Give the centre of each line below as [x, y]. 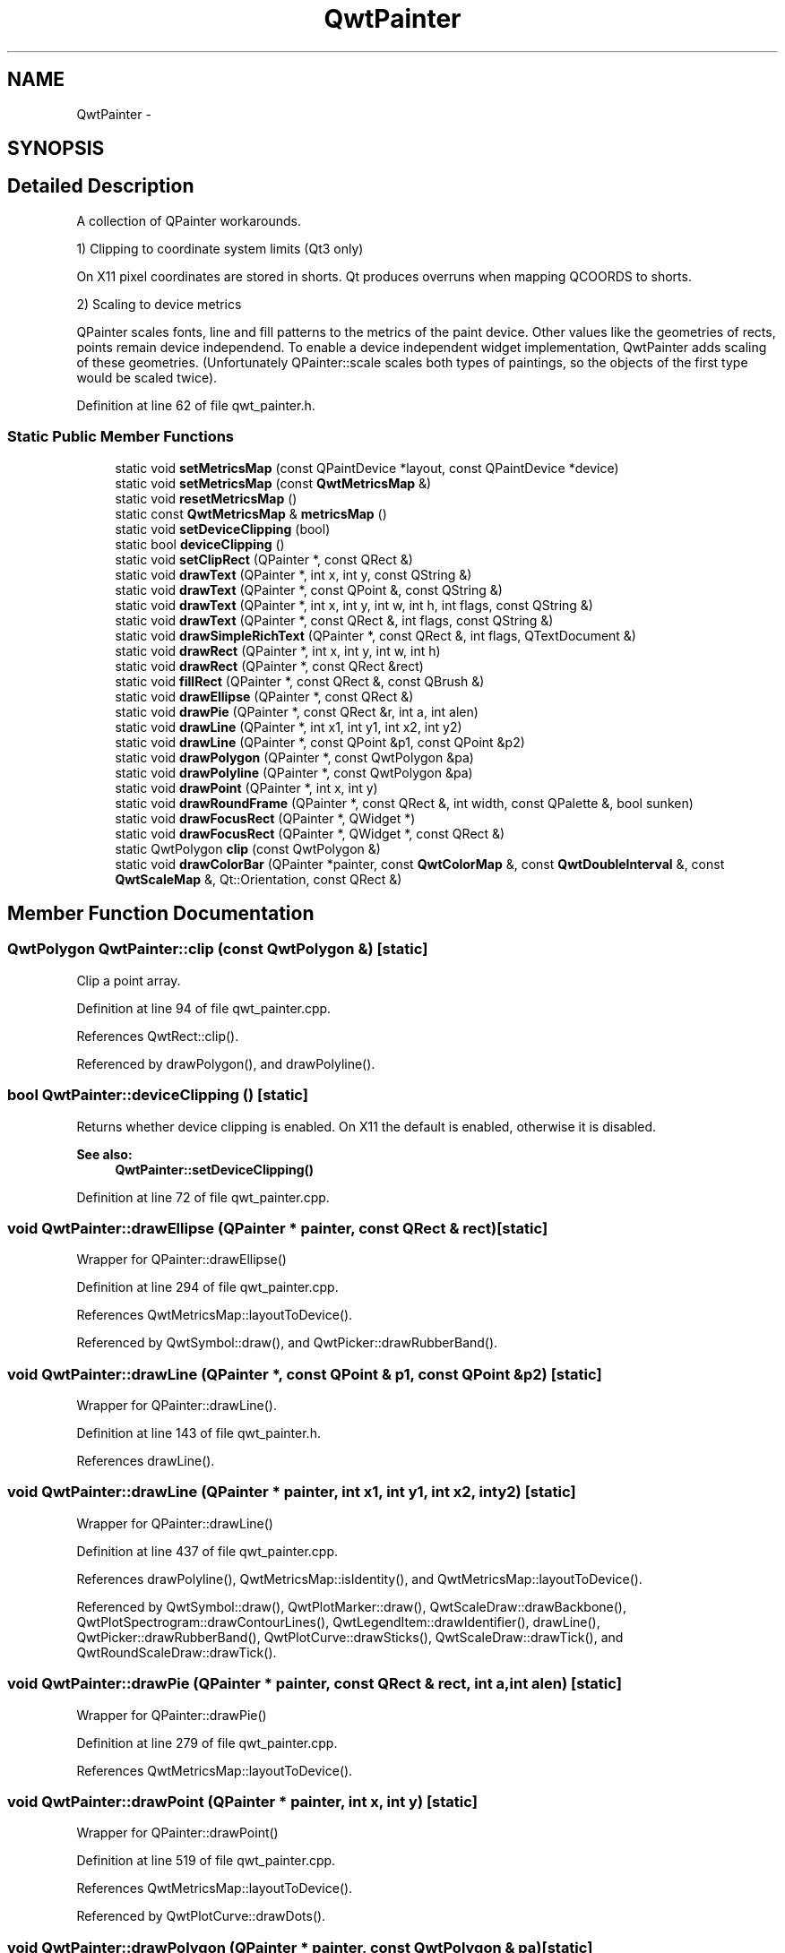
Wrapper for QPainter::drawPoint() [177, 1833]
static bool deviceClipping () [200, 544]
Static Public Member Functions [121, 437]
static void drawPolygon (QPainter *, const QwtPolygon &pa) [294, 757]
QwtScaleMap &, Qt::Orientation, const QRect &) [259, 879]
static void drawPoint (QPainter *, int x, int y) [246, 787]
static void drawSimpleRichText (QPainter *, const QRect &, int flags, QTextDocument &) [375, 635]
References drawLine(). [146, 1461]
